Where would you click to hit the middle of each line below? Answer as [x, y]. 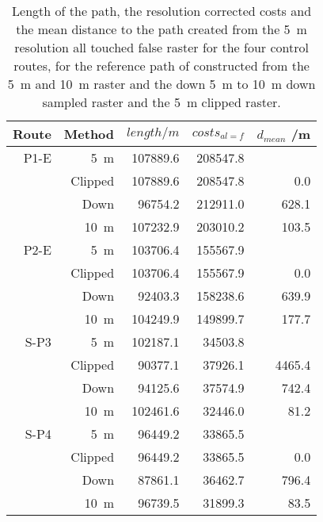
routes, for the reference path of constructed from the [161, 65]
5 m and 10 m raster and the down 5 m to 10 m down [161, 84]
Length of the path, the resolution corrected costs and [162, 11]
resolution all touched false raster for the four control [161, 47]
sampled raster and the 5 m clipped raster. [161, 102]
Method [89, 134]
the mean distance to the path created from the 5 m [161, 29]
